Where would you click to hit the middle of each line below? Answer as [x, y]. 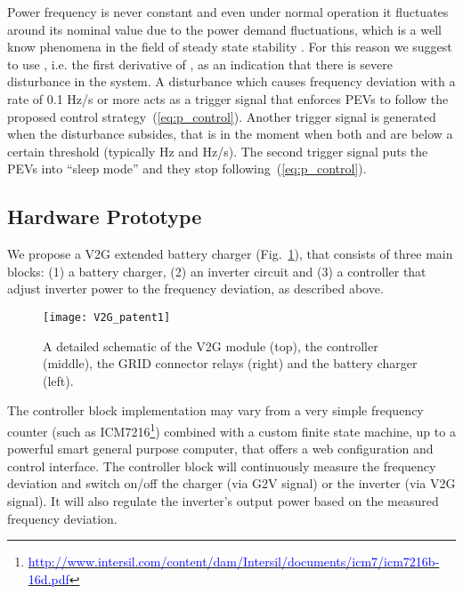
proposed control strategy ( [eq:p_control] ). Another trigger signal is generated [222, 116]
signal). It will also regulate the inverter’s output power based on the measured [223, 500]
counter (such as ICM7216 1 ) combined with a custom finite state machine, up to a [231, 429]
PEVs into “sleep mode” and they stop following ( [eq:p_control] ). [187, 169]
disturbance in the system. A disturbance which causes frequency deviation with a [231, 81]
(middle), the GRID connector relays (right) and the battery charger [230, 363]
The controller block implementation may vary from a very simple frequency [215, 410]
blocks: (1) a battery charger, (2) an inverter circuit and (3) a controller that [217, 271]
